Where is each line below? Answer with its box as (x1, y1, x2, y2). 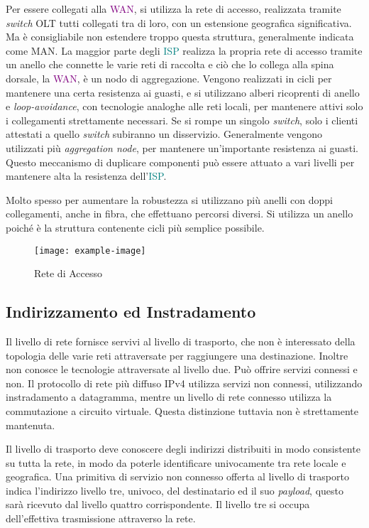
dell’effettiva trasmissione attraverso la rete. (6, 511, 196, 526)
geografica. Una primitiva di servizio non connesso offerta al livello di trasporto (6, 469, 349, 484)
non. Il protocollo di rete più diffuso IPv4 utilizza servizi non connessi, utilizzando (6, 375, 363, 390)
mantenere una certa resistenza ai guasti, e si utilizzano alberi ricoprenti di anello (6, 85, 360, 99)
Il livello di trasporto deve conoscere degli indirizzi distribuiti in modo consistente (6, 441, 360, 456)
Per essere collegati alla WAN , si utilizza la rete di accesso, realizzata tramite (6, 1, 341, 16)
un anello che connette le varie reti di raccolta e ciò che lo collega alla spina (6, 57, 334, 72)
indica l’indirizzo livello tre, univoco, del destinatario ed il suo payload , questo (6, 483, 344, 497)
